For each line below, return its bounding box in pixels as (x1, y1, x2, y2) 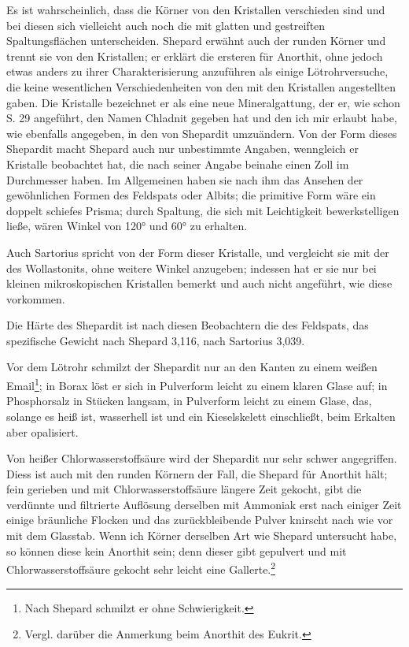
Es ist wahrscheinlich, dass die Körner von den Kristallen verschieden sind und (6, 2, 385, 17)
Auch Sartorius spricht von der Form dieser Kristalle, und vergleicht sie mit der (6, 244, 389, 260)
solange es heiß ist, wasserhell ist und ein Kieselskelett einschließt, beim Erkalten (6, 407, 396, 424)
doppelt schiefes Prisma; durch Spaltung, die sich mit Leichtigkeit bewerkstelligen (6, 202, 400, 218)
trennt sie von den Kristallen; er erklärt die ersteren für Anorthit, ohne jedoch (6, 47, 383, 64)
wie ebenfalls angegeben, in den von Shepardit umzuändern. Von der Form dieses (6, 125, 397, 141)
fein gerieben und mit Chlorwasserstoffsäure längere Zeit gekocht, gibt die (6, 481, 362, 497)
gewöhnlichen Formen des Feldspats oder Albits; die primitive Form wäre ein (6, 187, 376, 203)
